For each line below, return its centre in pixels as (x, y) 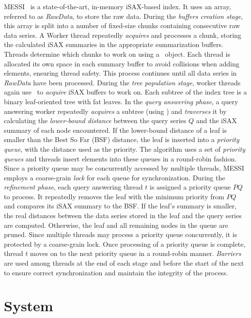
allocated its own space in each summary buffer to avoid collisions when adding (122, 63)
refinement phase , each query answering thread (73, 187)
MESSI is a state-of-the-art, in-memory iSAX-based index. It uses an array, (118, 6)
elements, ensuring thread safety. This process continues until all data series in (120, 73)
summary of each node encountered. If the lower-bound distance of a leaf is (115, 130)
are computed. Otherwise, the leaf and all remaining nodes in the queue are (116, 225)
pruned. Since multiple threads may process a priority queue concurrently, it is (121, 234)
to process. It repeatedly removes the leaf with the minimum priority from (114, 196)
